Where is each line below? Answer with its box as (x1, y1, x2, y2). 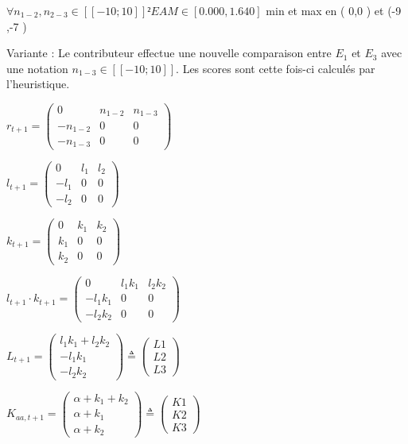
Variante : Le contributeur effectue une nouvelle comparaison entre (6, 44, 332, 61)
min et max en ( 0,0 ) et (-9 (266, 2, 402, 18)
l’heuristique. (6, 75, 70, 92)
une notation (6, 60, 68, 76)
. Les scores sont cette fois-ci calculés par (176, 60, 375, 76)
